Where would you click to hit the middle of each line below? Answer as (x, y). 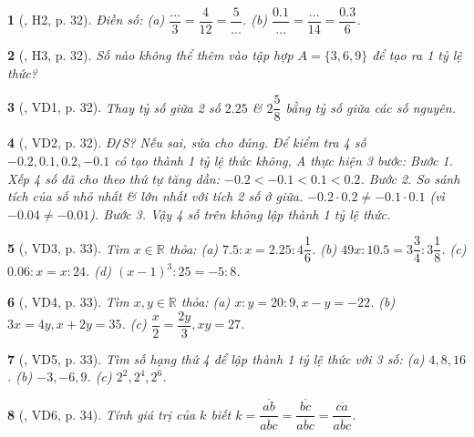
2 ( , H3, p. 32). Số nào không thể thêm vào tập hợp (150, 55)
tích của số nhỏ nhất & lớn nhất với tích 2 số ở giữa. (155, 196)
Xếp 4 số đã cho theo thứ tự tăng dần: (113, 178)
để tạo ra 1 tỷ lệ (417, 55)
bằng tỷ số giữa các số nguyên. (371, 107)
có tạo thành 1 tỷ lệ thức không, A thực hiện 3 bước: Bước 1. (283, 160)
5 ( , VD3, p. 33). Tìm (68, 248)
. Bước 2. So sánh (410, 178)
